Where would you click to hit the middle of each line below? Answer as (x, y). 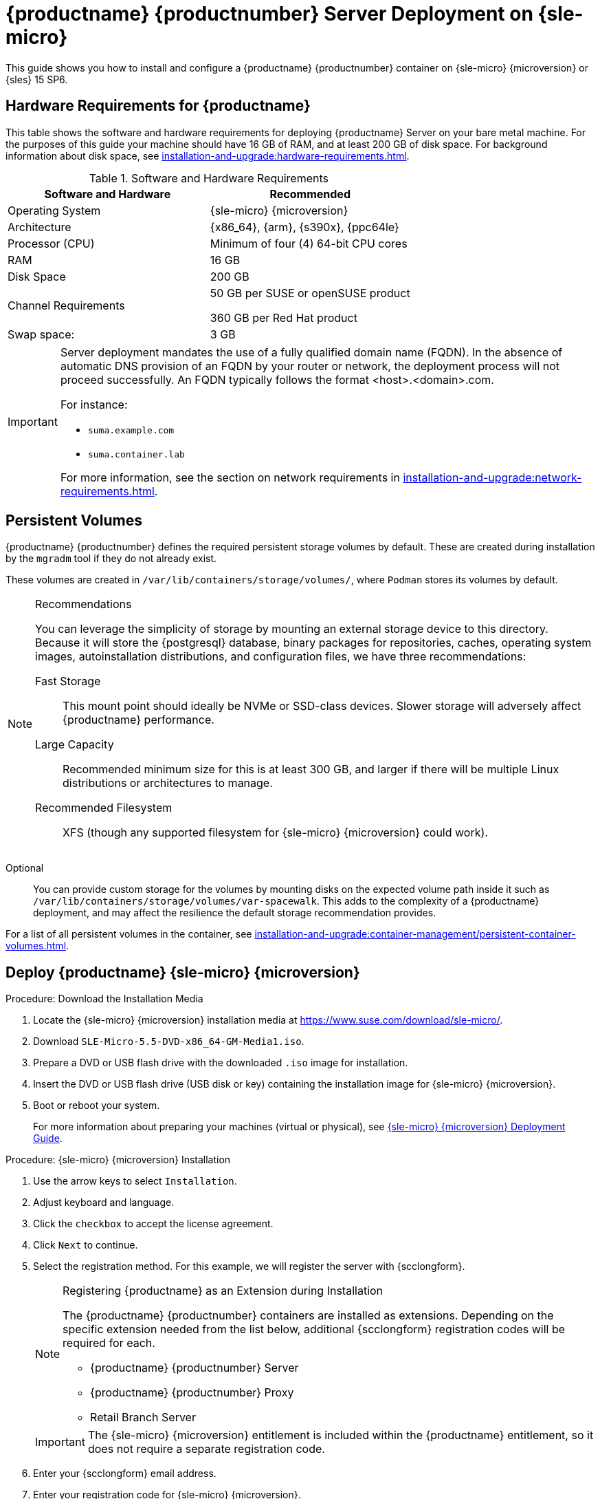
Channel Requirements (66, 305)
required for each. (109, 1343)
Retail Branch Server (143, 1417)
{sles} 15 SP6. (37, 79)
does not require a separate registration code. (206, 1449)
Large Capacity (75, 745)
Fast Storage (68, 681)
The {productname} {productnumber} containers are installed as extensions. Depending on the (308, 1316)
